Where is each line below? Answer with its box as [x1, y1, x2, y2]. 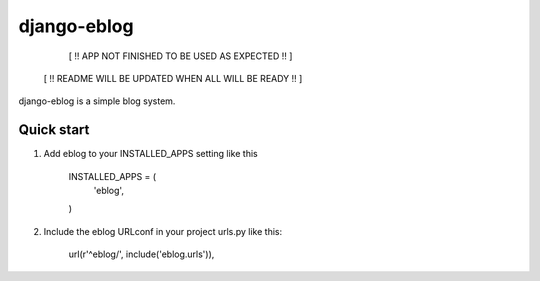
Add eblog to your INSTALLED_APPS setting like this [43, 148, 259, 160]
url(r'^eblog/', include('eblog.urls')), [68, 248, 215, 260]
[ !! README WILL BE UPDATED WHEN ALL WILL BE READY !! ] [43, 72, 303, 84]
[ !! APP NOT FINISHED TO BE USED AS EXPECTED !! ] [68, 50, 293, 62]
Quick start [18, 121, 90, 139]
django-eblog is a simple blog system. [18, 95, 176, 107]
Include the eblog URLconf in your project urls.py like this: [43, 225, 283, 237]
